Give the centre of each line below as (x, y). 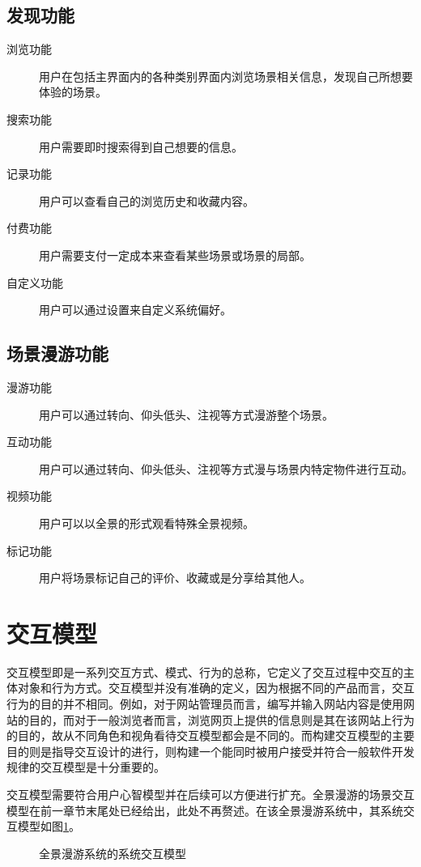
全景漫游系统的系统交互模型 (113, 853)
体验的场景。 (73, 92)
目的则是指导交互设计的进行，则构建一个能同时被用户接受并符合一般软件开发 (210, 751)
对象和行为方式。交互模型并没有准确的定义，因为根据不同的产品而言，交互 (216, 688)
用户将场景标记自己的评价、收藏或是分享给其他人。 (175, 578)
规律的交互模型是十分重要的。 (86, 767)
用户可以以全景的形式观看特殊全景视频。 (147, 523)
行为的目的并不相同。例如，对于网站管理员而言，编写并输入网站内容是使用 (205, 703)
